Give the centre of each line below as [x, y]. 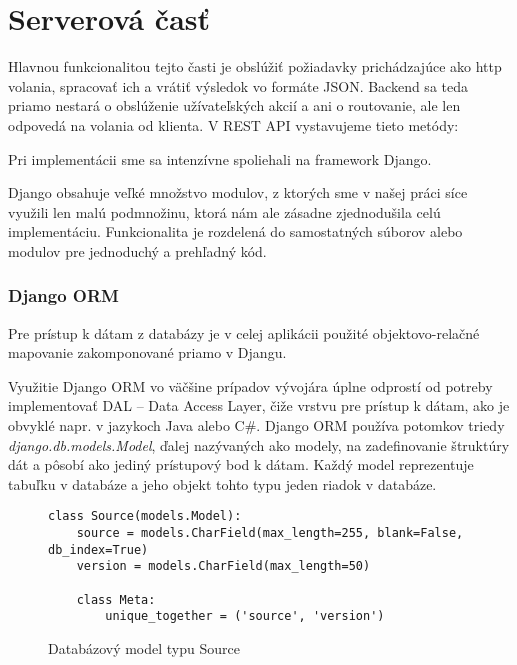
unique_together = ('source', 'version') [245, 616]
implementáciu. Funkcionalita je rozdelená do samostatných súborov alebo [235, 231]
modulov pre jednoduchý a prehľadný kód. [137, 250]
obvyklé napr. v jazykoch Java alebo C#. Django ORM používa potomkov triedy [256, 425]
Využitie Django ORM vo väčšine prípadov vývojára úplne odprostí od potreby [250, 385]
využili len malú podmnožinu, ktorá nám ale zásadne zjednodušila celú [224, 211]
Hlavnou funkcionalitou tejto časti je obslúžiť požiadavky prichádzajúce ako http [255, 66]
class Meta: [116, 599]
